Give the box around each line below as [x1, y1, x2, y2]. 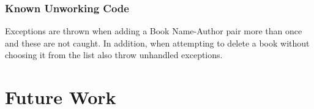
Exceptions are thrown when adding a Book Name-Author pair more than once [5, 24, 302, 37]
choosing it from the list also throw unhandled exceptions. [5, 48, 223, 61]
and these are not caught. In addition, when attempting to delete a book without [5, 36, 310, 49]
